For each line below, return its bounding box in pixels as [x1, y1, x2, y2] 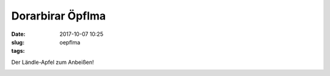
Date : [11, 30, 26, 38]
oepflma [59, 38, 81, 46]
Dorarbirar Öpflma [11, 9, 106, 22]
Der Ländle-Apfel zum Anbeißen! [11, 58, 94, 66]
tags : [11, 47, 25, 55]
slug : [11, 38, 24, 46]
